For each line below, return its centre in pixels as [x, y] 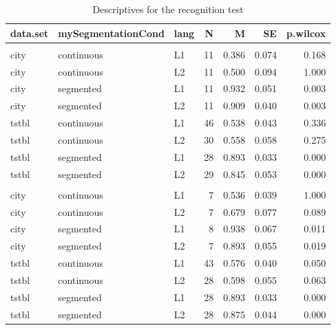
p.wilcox [306, 33]
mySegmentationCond [111, 33]
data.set [30, 33]
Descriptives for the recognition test [168, 9]
